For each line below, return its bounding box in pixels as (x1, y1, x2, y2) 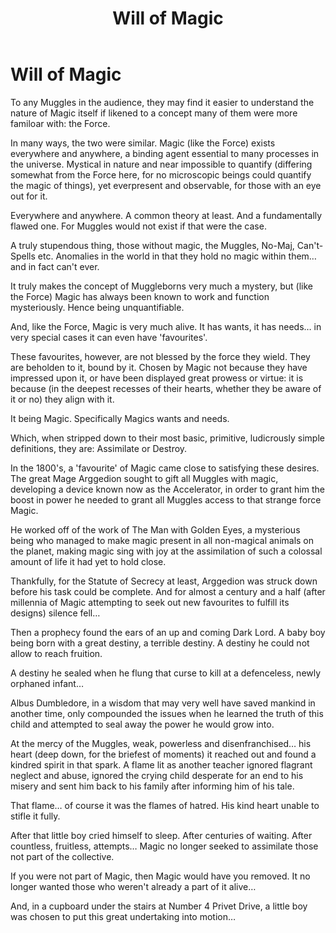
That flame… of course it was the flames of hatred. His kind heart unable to (10, 799, 320, 811)
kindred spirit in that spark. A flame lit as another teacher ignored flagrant (10, 758, 313, 771)
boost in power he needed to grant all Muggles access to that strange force (10, 493, 322, 506)
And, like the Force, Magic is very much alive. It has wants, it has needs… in (10, 320, 322, 332)
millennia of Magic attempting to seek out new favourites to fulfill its (10, 596, 290, 608)
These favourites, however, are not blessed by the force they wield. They (10, 350, 311, 362)
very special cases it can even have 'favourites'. (10, 331, 208, 343)
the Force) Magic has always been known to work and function (10, 290, 270, 302)
